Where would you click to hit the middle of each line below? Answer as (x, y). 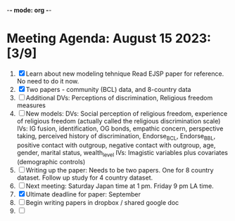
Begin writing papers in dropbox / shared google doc (102, 202)
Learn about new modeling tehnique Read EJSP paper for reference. (125, 74)
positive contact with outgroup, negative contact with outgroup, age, (116, 145)
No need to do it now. (48, 81)
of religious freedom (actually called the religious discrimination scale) (119, 121)
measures (31, 105)
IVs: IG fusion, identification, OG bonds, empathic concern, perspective (120, 128)
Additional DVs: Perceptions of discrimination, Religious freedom (119, 98)
